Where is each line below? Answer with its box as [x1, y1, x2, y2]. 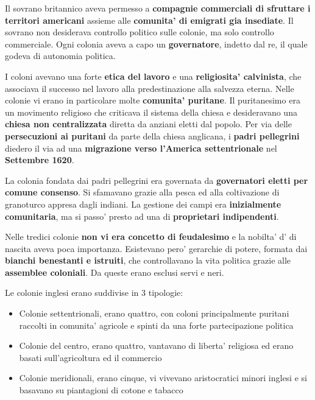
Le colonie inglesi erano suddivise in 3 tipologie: [5, 286, 183, 299]
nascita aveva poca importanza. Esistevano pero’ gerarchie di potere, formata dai [5, 242, 308, 254]
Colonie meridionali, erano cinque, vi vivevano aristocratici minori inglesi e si [19, 371, 307, 384]
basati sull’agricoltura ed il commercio [19, 351, 162, 363]
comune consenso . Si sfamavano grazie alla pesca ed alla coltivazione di [5, 186, 280, 198]
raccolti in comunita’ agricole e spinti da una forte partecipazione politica [19, 318, 294, 331]
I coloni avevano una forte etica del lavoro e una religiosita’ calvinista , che [5, 69, 302, 82]
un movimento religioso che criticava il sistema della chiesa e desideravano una [5, 105, 297, 118]
